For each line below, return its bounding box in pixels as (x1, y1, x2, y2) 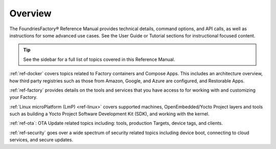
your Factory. (9, 94, 38, 100)
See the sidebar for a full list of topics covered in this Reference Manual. (23, 56, 175, 62)
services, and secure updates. (9, 137, 74, 143)
